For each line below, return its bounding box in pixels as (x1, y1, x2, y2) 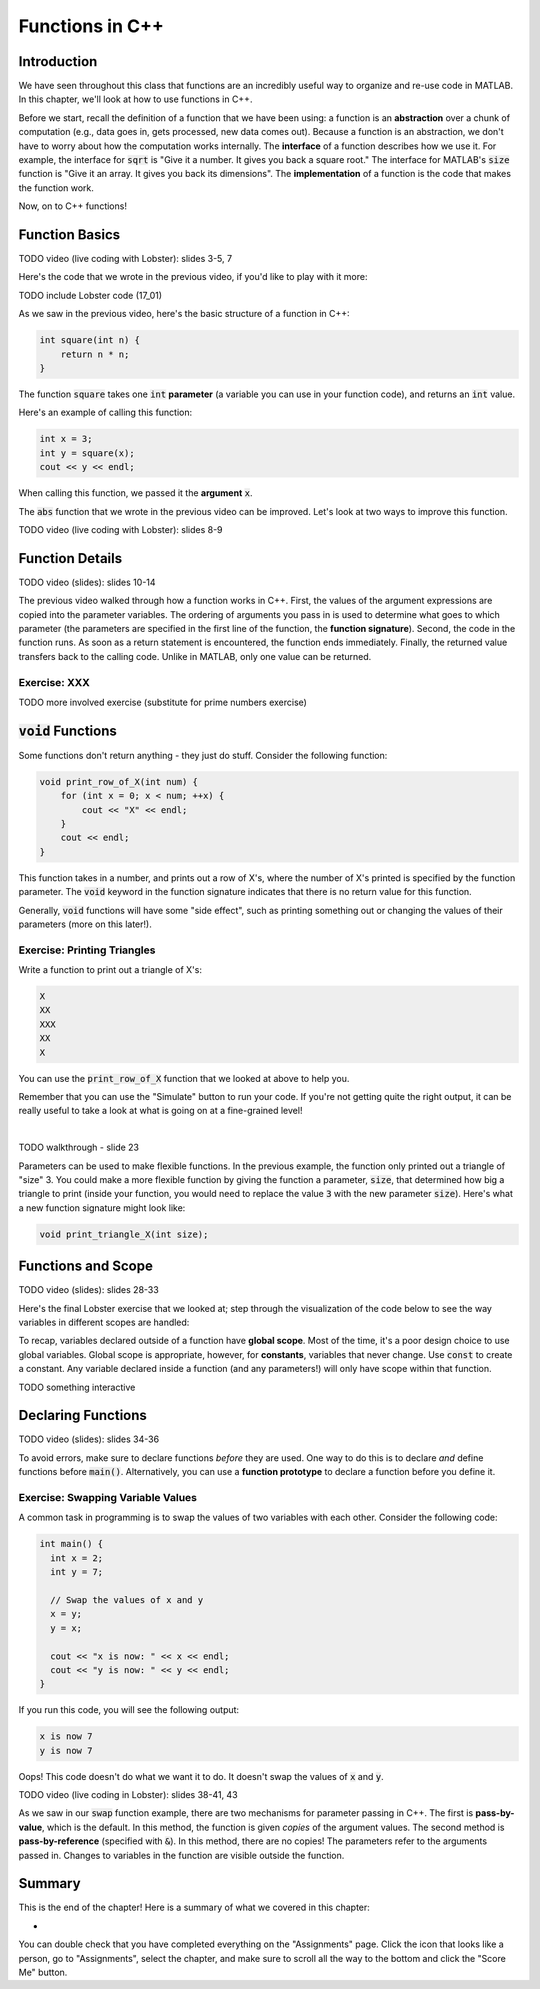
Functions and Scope (18, 1258, 154, 1275)
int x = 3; (39, 433, 93, 445)
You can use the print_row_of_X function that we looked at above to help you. (18, 1072, 350, 1084)
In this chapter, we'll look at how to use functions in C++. (18, 93, 253, 105)
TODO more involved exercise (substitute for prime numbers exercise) (18, 696, 307, 708)
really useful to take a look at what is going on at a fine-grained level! (18, 1105, 303, 1117)
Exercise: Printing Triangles (18, 943, 156, 957)
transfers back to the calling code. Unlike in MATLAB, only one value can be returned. (18, 650, 372, 662)
